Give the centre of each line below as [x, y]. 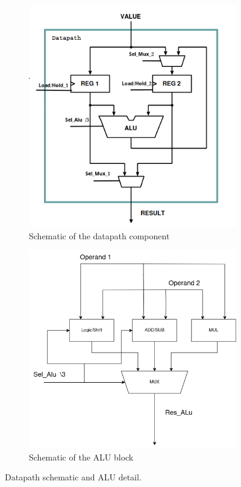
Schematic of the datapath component [99, 235]
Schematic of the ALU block [81, 457]
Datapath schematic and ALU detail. [73, 477]
